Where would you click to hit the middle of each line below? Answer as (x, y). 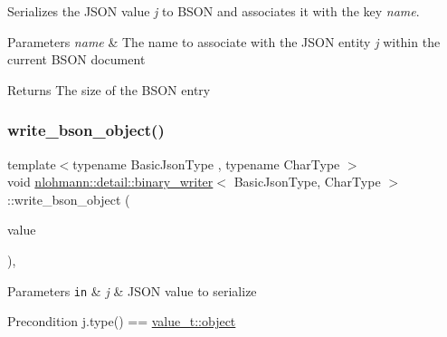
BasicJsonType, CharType (307, 182)
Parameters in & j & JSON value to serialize (132, 290)
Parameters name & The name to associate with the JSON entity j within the (224, 41)
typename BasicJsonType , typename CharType (206, 164)
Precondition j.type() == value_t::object (122, 321)
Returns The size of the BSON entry (109, 89)
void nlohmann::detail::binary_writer (110, 182)
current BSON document (76, 59)
